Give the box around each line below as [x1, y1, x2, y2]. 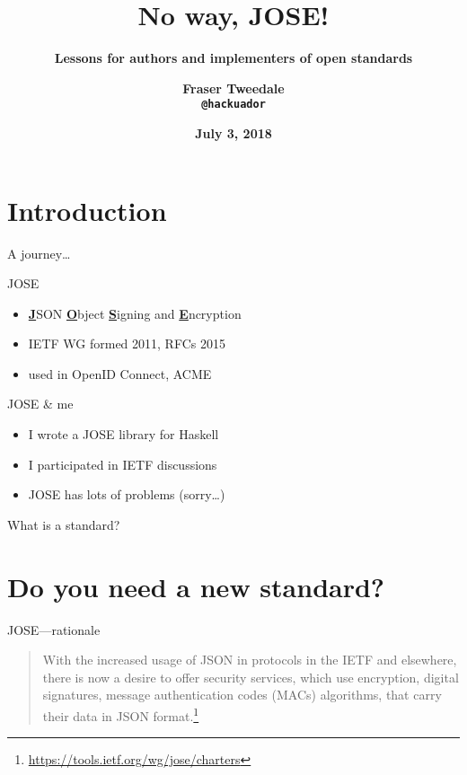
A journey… [7, 243, 71, 262]
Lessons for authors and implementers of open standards [54, 48, 413, 67]
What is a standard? [7, 515, 120, 533]
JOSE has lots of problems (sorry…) [28, 485, 225, 504]
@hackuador [201, 98, 266, 111]
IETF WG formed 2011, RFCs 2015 [28, 334, 225, 353]
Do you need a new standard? [7, 568, 385, 604]
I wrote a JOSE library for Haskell [28, 425, 219, 444]
